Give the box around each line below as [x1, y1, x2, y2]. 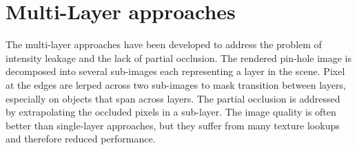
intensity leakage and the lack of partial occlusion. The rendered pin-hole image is [6, 50, 352, 65]
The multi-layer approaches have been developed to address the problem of [6, 37, 322, 52]
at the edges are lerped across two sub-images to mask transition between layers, [6, 77, 346, 92]
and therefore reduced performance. [6, 131, 156, 146]
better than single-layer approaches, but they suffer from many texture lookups [6, 118, 340, 132]
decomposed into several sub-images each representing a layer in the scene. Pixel [6, 64, 345, 78]
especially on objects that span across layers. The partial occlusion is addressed [6, 91, 340, 105]
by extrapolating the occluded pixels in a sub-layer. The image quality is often [6, 105, 336, 119]
